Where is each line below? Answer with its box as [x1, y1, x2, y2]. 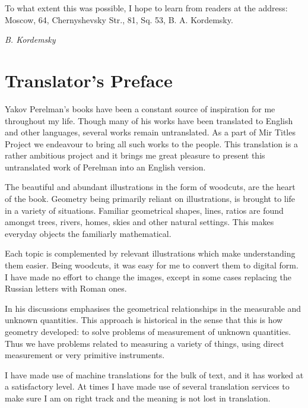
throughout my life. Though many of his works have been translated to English [5, 114, 293, 126]
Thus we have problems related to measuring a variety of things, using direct [5, 337, 284, 349]
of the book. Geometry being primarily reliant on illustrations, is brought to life [5, 192, 296, 205]
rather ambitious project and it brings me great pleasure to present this [5, 149, 265, 162]
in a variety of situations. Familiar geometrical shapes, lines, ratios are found [5, 204, 284, 216]
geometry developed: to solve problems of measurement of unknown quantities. [5, 325, 291, 337]
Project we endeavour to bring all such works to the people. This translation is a [5, 137, 298, 150]
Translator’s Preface [5, 68, 173, 92]
